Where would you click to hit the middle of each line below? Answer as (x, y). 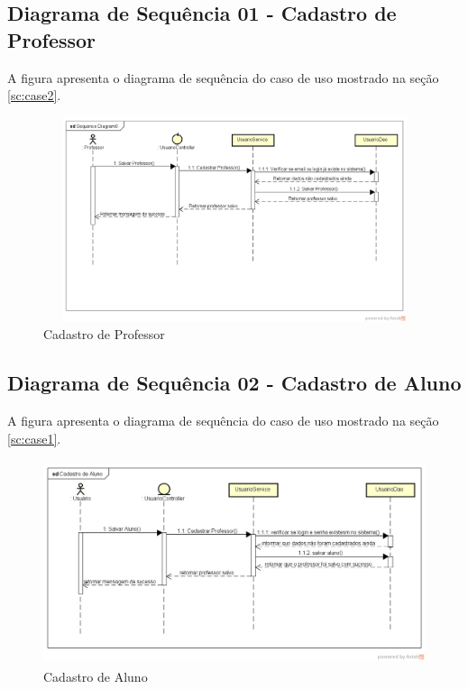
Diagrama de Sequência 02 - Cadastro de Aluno (234, 383)
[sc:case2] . (34, 95)
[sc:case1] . (34, 438)
